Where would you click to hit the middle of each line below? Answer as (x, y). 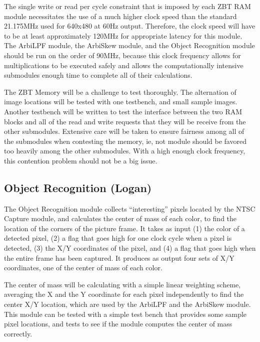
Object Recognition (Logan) (78, 187)
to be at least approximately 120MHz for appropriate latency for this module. (123, 35)
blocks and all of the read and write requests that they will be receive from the (125, 121)
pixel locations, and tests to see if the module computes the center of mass (118, 324)
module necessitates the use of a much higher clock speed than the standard (120, 16)
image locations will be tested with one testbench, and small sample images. (121, 102)
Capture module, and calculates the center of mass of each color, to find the (120, 218)
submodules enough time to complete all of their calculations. (98, 75)
